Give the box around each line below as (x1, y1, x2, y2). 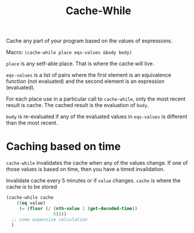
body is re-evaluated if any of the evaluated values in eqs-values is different (6, 113, 188, 120)
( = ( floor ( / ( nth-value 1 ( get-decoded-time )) (19, 205, 138, 211)
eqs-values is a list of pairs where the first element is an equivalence (6, 72, 172, 79)
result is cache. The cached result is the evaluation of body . (6, 102, 149, 109)
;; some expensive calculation (11, 217, 88, 222)
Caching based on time (6, 140, 121, 154)
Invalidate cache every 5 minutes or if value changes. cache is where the (6, 177, 181, 184)
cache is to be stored (6, 184, 57, 191)
